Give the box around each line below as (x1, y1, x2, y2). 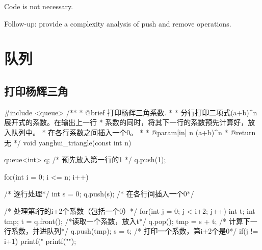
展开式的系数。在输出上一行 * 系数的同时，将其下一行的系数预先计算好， (4, 117, 248, 128)
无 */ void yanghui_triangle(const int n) (4, 137, 132, 147)
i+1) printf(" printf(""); (4, 235, 76, 246)
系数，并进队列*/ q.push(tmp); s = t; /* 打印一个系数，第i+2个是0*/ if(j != (11, 226, 258, 236)
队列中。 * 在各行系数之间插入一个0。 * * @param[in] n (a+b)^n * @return (11, 127, 256, 137)
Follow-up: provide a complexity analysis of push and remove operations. (4, 18, 231, 29)
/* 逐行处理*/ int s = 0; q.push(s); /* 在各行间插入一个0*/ (4, 188, 194, 199)
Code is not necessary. (4, 1, 73, 11)
